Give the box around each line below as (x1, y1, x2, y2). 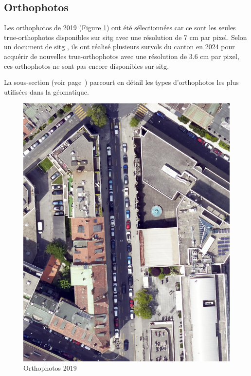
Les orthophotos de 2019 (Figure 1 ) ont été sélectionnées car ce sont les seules (4, 22, 236, 33)
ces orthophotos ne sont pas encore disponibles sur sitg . (4, 60, 169, 71)
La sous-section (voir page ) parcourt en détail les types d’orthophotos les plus (4, 77, 239, 87)
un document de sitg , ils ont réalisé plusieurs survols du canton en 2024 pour (4, 41, 235, 52)
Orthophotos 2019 (23, 363, 77, 373)
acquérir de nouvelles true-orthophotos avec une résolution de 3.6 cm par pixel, (4, 51, 239, 61)
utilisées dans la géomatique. (4, 86, 89, 97)
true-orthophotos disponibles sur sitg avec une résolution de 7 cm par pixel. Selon (4, 32, 247, 42)
